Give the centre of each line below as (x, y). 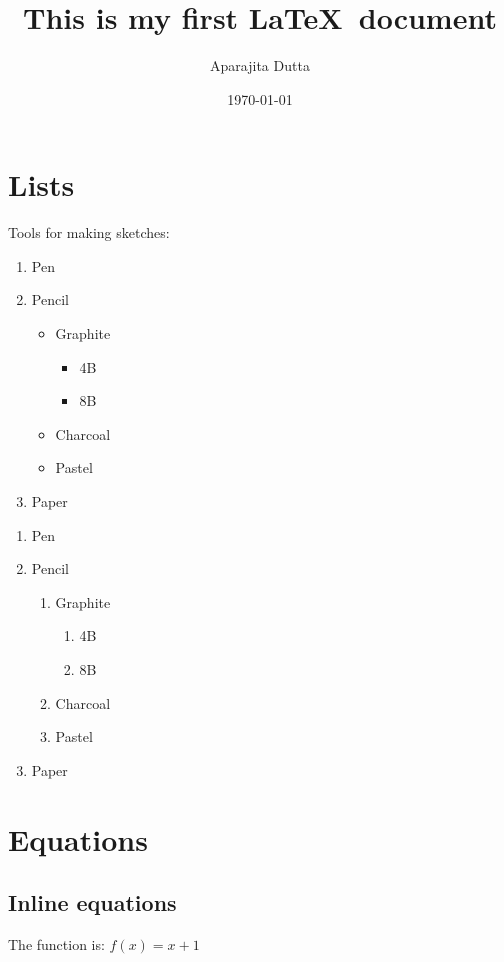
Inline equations (92, 902)
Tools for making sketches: (89, 232)
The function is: (56, 943)
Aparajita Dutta (260, 65)
